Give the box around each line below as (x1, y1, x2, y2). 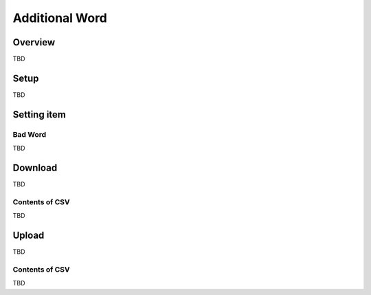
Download (12, 162, 58, 173)
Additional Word (12, 10, 108, 25)
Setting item (12, 109, 67, 120)
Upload (12, 229, 45, 241)
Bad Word (12, 129, 47, 139)
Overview (12, 36, 56, 48)
